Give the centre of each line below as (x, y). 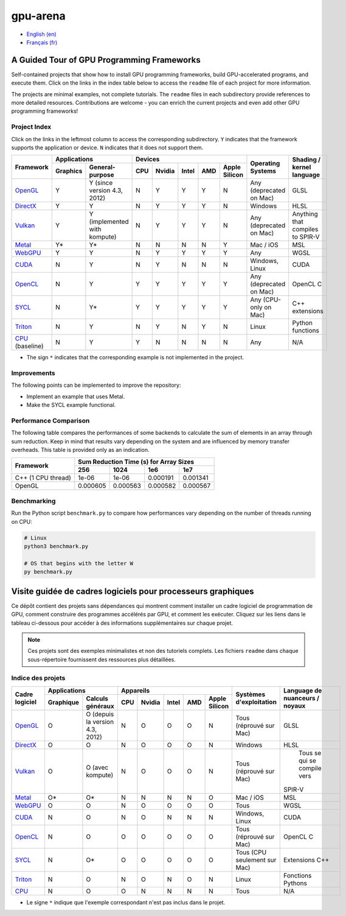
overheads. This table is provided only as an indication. (80, 450)
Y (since (101, 183)
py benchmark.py (48, 572)
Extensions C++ (306, 860)
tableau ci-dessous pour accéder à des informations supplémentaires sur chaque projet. (122, 623)
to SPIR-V (306, 237)
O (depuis (100, 714)
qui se (307, 760)
